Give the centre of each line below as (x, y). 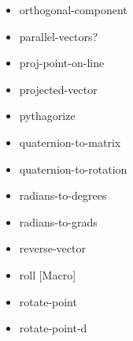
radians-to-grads (58, 221)
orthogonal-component (73, 9)
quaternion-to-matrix (70, 142)
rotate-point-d (53, 328)
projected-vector (58, 89)
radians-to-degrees (63, 195)
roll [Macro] (48, 274)
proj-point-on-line (62, 63)
